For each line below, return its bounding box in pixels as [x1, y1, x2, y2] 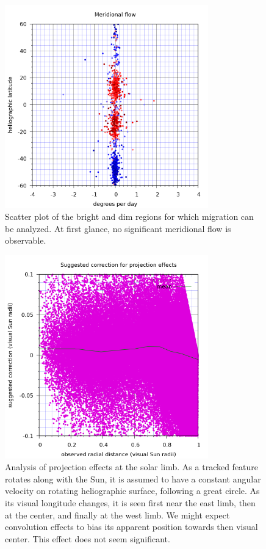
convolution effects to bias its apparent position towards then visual [5, 520, 258, 533]
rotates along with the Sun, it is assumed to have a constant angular [5, 472, 261, 485]
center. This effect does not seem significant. [5, 532, 170, 545]
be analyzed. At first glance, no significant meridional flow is [5, 222, 231, 235]
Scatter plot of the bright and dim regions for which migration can [5, 210, 254, 223]
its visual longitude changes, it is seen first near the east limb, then [5, 496, 256, 509]
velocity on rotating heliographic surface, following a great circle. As [5, 484, 260, 497]
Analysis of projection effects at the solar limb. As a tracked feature [5, 460, 259, 473]
